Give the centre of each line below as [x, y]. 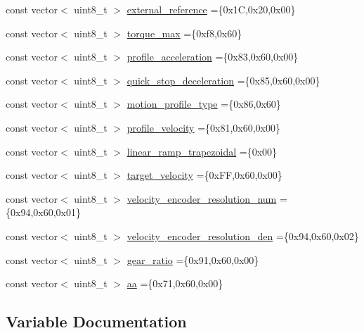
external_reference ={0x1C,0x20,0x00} [211, 9]
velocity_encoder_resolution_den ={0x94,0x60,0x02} [243, 235]
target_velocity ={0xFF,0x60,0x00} [204, 175]
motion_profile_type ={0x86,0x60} [204, 104]
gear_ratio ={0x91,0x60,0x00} [193, 259]
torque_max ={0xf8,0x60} [184, 33]
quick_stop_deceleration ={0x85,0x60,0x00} [223, 80]
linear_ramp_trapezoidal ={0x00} [202, 151]
